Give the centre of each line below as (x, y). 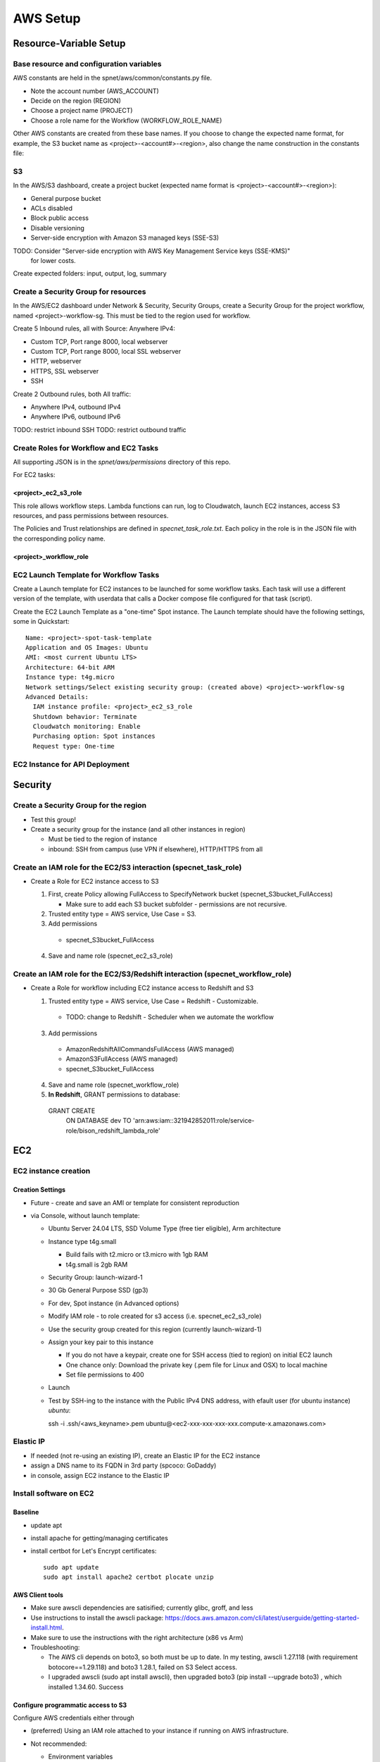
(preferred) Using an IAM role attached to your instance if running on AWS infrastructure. (159, 1731)
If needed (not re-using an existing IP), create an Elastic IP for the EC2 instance (145, 1455)
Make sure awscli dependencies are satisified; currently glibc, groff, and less (142, 1608)
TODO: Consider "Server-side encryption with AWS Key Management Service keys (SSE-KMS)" (152, 251)
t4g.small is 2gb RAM (97, 1264)
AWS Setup (47, 18)
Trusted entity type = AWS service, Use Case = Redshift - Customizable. (153, 1001)
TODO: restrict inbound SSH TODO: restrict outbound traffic (100, 429)
